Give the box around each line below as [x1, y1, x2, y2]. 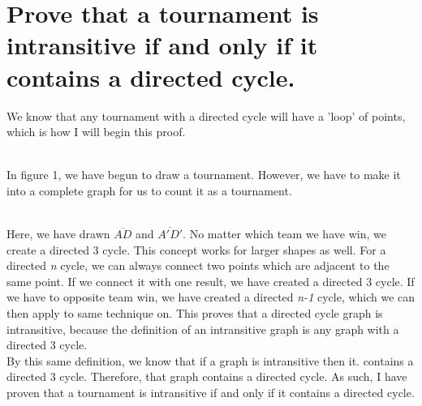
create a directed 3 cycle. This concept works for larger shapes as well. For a [6, 241, 386, 258]
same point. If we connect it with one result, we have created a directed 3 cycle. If [6, 272, 415, 289]
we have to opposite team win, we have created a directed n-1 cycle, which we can [6, 288, 416, 306]
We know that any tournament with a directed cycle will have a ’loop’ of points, [6, 107, 406, 124]
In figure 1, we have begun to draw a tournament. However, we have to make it [6, 166, 401, 183]
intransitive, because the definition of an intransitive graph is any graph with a [6, 320, 399, 337]
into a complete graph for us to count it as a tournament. [6, 182, 292, 199]
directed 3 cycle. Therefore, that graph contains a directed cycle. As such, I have [6, 368, 407, 385]
